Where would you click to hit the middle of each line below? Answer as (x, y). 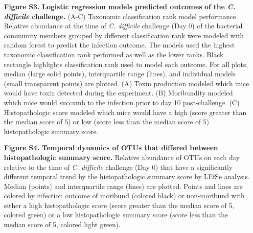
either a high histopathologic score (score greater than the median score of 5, (119, 205)
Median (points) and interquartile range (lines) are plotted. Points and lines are (124, 186)
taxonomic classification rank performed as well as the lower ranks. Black (114, 54)
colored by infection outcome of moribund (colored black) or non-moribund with (124, 196)
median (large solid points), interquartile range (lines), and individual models (120, 74)
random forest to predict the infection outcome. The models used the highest (119, 45)
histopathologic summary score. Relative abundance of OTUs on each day (122, 157)
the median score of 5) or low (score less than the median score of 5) (107, 122)
